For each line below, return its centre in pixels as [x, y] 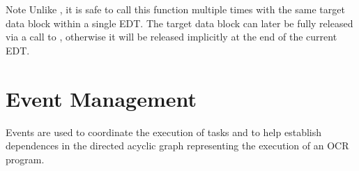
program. [25, 159]
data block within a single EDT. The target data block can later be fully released [179, 23]
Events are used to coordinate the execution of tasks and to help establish [163, 132]
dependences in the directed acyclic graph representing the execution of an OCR [177, 146]
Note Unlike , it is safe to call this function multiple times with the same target [175, 9]
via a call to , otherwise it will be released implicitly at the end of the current [171, 37]
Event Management [101, 98]
